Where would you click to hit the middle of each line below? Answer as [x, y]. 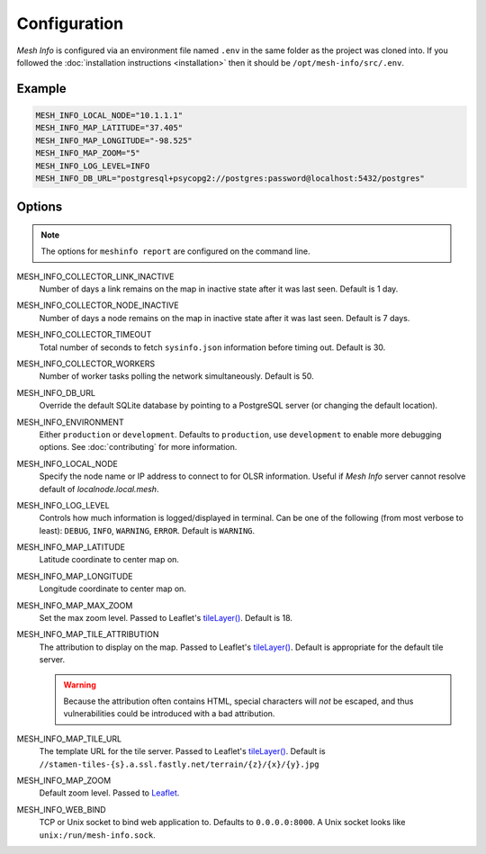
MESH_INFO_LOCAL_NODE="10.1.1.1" [109, 115]
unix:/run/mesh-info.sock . [98, 835]
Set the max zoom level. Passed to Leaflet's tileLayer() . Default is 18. [166, 618]
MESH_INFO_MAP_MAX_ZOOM [75, 605]
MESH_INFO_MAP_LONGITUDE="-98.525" [114, 140]
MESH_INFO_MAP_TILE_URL [69, 739]
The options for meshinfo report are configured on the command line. [175, 251]
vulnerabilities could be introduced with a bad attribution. [169, 714]
